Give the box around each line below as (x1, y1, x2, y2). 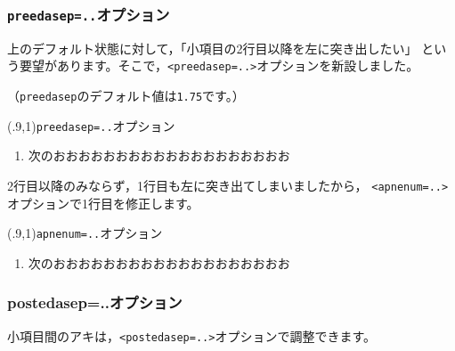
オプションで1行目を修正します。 (7, 193, 199, 212)
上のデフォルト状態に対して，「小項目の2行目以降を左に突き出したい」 (7, 38, 418, 57)
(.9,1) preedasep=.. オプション (7, 116, 175, 135)
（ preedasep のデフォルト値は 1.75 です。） (7, 86, 245, 105)
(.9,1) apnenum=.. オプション (7, 224, 163, 242)
